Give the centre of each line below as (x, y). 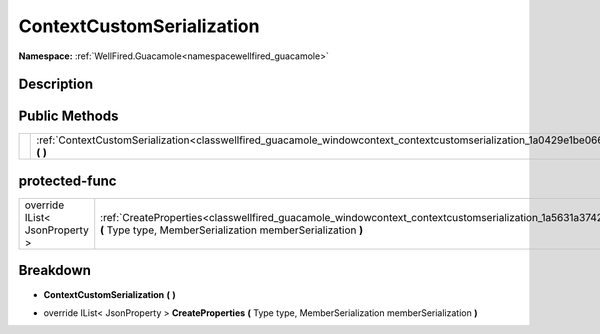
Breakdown (55, 270)
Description (56, 84)
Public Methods (68, 116)
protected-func (67, 180)
